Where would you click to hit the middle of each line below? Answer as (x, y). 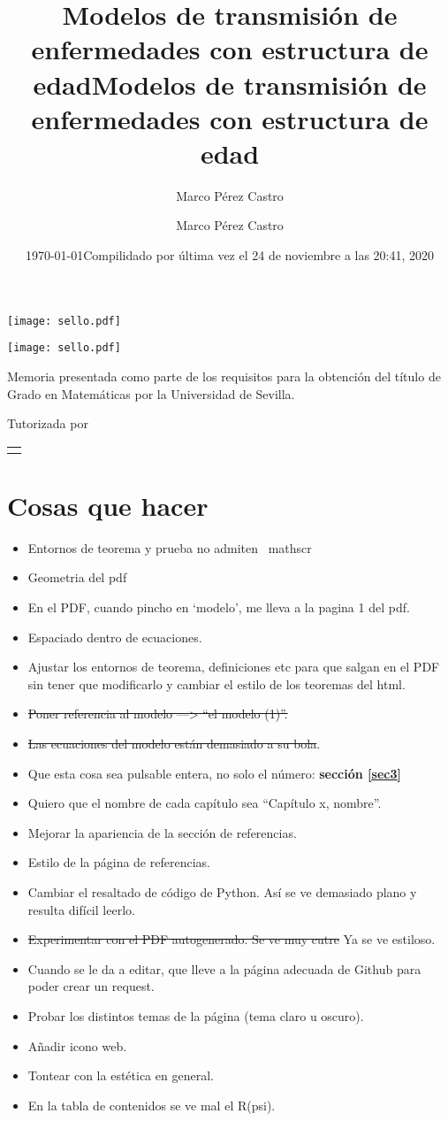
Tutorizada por (48, 423)
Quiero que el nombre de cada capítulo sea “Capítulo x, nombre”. (205, 803)
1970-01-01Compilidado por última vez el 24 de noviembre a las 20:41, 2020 (230, 255)
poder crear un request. (91, 986)
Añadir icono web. (77, 1045)
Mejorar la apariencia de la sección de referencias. (162, 832)
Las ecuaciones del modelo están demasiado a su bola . (174, 744)
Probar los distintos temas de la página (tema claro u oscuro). (196, 1015)
